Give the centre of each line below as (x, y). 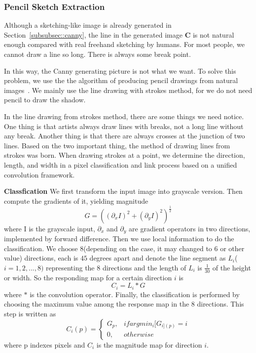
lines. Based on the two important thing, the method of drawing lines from (117, 145)
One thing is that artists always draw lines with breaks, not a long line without (124, 126)
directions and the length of (144, 267)
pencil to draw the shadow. (45, 100)
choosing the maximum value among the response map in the (97, 304)
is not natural (213, 34)
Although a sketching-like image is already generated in (88, 25)
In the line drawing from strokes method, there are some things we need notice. (124, 116)
